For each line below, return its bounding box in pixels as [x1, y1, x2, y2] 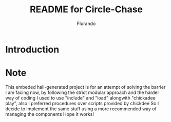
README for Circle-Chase [30, 4, 143, 15]
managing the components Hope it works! [5, 111, 94, 117]
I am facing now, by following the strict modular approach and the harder [5, 89, 160, 95]
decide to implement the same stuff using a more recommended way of [5, 106, 157, 112]
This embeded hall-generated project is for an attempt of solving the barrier [5, 84, 166, 90]
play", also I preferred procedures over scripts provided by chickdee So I [5, 100, 159, 106]
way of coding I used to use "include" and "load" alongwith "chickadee [5, 94, 156, 101]
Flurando [77, 20, 96, 27]
